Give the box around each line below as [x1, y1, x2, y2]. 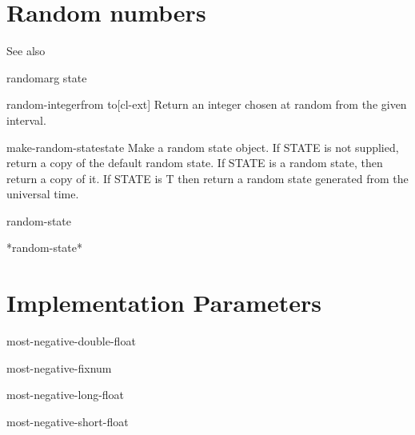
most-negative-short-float [6, 413, 129, 429]
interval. [6, 111, 46, 128]
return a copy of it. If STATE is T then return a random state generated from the [6, 170, 409, 186]
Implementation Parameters [6, 286, 322, 319]
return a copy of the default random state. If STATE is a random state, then [6, 154, 383, 171]
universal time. [6, 186, 79, 202]
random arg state [6, 69, 87, 86]
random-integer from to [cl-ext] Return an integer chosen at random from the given [6, 96, 407, 113]
